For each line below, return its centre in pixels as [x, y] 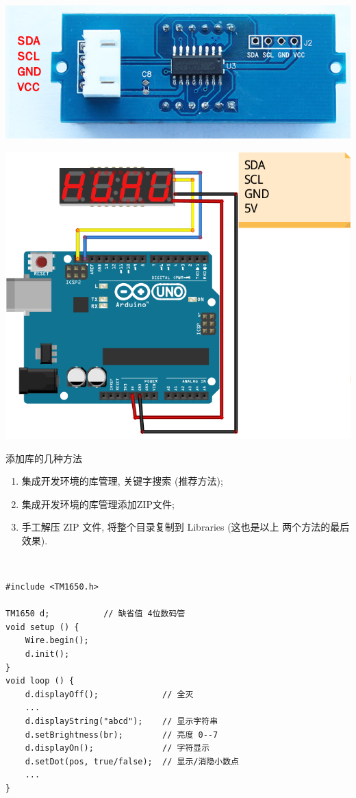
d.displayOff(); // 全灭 [109, 694]
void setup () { [42, 627]
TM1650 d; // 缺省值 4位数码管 [96, 614]
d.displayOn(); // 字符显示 [117, 748]
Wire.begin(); [57, 641]
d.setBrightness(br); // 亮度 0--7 [122, 735]
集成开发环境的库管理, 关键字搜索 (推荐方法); [122, 481]
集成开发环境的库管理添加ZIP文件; [98, 504]
